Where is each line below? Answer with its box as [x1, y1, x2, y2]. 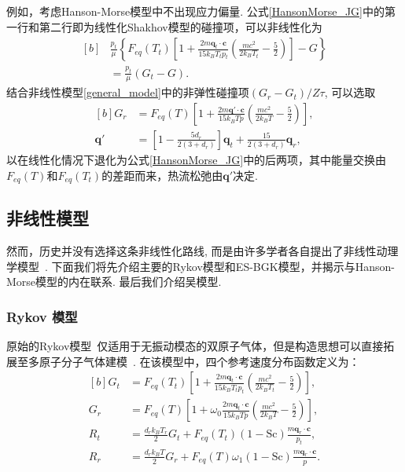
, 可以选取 [324, 84, 376, 101]
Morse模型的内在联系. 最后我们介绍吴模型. [6, 273, 222, 290]
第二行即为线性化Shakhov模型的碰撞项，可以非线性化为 [39, 18, 322, 35]
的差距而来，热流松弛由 [101, 166, 223, 183]
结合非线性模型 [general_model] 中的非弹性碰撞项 [6, 84, 249, 101]
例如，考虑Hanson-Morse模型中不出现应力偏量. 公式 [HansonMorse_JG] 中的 [6, 3, 385, 19]
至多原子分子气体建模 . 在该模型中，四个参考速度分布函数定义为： [17, 353, 360, 369]
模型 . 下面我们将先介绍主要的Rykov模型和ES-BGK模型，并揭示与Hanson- [17, 258, 395, 274]
